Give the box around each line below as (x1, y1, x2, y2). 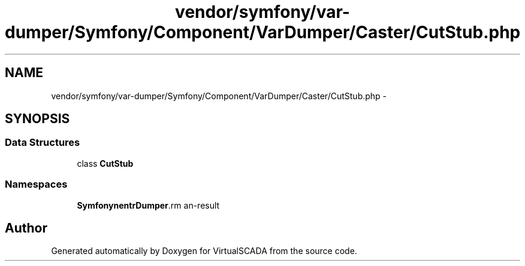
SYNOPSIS (5, 111, 70, 127)
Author (5, 220, 47, 236)
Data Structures (5, 136, 80, 149)
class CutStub (77, 158, 134, 169)
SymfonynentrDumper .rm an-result (77, 200, 220, 210)
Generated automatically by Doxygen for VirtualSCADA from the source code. (51, 246, 357, 256)
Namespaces (5, 178, 68, 191)
